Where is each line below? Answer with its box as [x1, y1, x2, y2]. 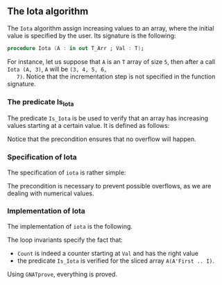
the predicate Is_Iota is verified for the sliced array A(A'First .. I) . [17, 256, 215, 265]
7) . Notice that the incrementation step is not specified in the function [16, 72, 216, 81]
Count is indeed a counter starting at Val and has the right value [17, 249, 199, 257]
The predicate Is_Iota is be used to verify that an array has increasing [7, 114, 209, 122]
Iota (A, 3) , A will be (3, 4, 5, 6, [7, 65, 108, 73]
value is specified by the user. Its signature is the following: [7, 31, 176, 40]
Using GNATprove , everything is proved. [7, 270, 118, 278]
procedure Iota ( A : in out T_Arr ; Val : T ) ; [7, 44, 144, 51]
